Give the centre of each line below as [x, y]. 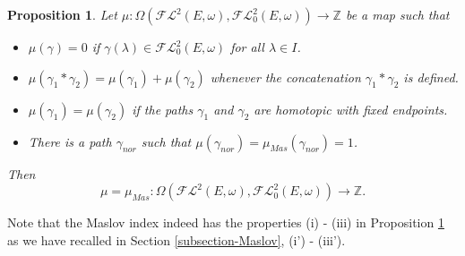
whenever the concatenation [285, 77]
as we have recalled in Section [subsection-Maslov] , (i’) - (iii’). [177, 239]
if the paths [163, 109]
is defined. [431, 77]
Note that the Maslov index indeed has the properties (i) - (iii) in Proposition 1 [226, 222]
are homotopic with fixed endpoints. [351, 109]
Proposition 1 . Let [62, 14]
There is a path [70, 141]
